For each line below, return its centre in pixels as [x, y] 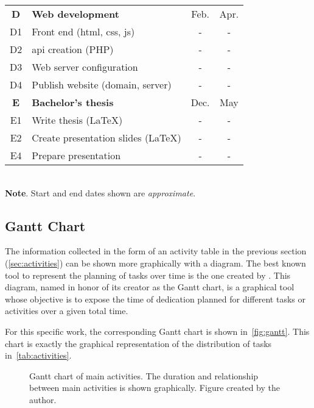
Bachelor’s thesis [73, 102]
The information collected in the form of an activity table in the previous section [156, 251]
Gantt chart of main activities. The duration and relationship [144, 375]
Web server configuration [85, 67]
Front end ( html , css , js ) [83, 31]
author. [43, 399]
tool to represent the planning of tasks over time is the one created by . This [148, 275]
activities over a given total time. [67, 311]
